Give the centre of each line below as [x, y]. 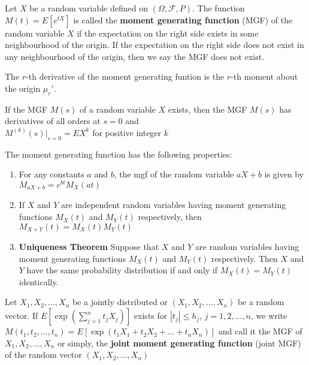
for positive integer [127, 132]
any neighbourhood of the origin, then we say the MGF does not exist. [135, 56]
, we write [269, 316]
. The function [219, 8]
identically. [39, 281]
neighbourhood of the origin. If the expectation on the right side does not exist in [154, 45]
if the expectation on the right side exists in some [168, 33]
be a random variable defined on [89, 8]
